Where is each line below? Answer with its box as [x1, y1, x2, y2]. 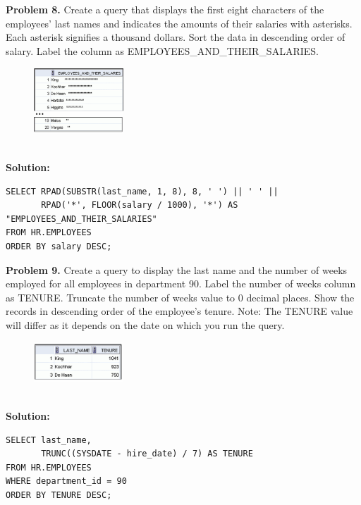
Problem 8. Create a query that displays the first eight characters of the [6, 2, 324, 16]
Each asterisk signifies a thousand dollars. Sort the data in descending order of [6, 30, 345, 44]
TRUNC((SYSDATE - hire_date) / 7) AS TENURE [41, 449, 253, 459]
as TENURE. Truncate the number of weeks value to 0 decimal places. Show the [6, 289, 355, 304]
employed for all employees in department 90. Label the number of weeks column [6, 276, 356, 291]
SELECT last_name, [6, 435, 92, 445]
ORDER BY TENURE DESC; [6, 490, 112, 500]
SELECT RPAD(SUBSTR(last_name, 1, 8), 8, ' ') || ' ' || [6, 186, 279, 197]
